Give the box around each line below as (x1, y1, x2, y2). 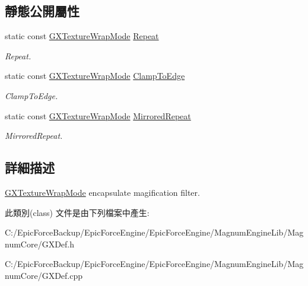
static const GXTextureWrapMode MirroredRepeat (5, 109, 191, 122)
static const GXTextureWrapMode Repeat (5, 30, 159, 42)
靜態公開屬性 (5, 2, 80, 20)
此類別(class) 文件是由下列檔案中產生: (5, 206, 150, 218)
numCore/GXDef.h (5, 237, 75, 250)
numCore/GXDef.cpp (5, 269, 83, 281)
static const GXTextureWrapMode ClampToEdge (5, 69, 185, 82)
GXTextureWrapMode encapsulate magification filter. (5, 186, 200, 198)
